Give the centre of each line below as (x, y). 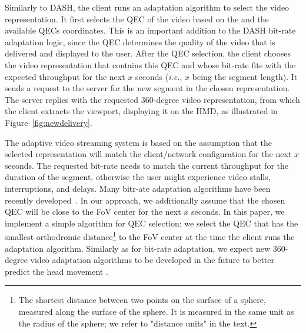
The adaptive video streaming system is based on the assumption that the (138, 142)
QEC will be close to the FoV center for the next (93, 212)
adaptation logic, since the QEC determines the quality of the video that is (140, 41)
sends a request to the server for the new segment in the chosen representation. (147, 88)
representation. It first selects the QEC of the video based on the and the (137, 19)
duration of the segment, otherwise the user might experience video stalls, (138, 177)
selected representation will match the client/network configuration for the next (148, 154)
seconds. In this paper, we (238, 212)
